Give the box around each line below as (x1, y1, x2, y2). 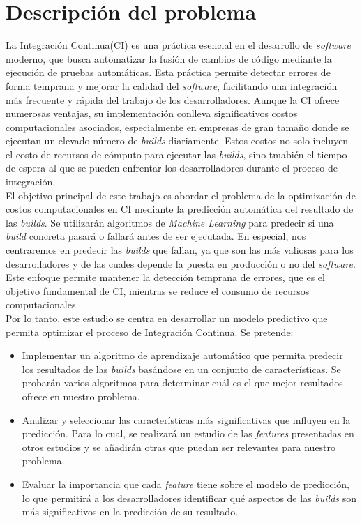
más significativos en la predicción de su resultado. (22, 504, 239, 519)
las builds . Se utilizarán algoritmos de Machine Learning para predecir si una (6, 215, 334, 229)
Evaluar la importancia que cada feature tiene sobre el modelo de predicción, (22, 476, 349, 491)
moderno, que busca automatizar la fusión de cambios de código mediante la (6, 51, 332, 66)
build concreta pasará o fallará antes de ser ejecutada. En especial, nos (6, 229, 306, 243)
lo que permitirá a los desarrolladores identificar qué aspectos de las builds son (22, 490, 357, 505)
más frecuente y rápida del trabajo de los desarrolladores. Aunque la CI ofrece (6, 92, 340, 107)
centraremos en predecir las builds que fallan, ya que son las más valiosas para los (6, 243, 354, 257)
